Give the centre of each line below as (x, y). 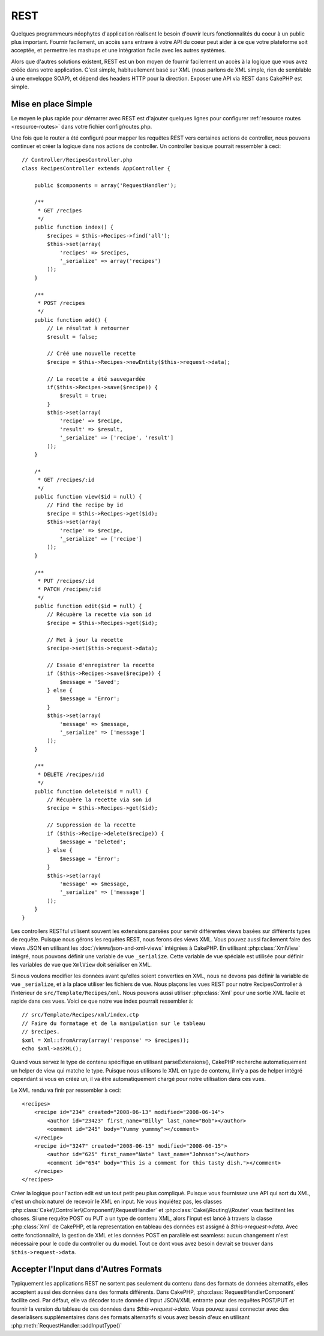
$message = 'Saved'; (90, 682)
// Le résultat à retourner (88, 328)
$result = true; (83, 396)
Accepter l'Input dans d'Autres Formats (86, 1269)
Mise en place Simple (52, 104)
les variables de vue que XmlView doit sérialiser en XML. (82, 965)
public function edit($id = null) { (88, 606)
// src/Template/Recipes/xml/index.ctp (80, 1015)
